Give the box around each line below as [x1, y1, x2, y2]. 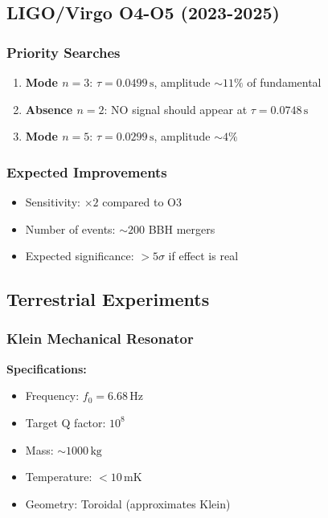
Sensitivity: [25, 194, 80, 210]
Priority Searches [6, 42, 121, 62]
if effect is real [168, 247, 239, 264]
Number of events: [25, 220, 116, 237]
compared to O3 [102, 194, 182, 210]
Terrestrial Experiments [6, 287, 210, 312]
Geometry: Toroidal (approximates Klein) [25, 495, 231, 512]
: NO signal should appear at [104, 100, 248, 117]
